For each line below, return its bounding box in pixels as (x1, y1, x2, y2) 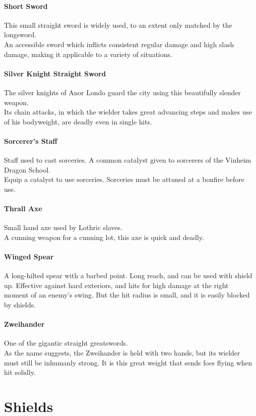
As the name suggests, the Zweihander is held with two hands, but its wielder (4, 348, 240, 358)
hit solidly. (4, 367, 36, 377)
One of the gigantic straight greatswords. (4, 338, 128, 348)
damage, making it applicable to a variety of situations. (4, 49, 172, 59)
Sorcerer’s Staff (4, 135, 58, 146)
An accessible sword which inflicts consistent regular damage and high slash (4, 39, 234, 49)
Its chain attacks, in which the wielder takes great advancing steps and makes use (4, 107, 252, 117)
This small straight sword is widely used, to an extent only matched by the (4, 19, 232, 30)
